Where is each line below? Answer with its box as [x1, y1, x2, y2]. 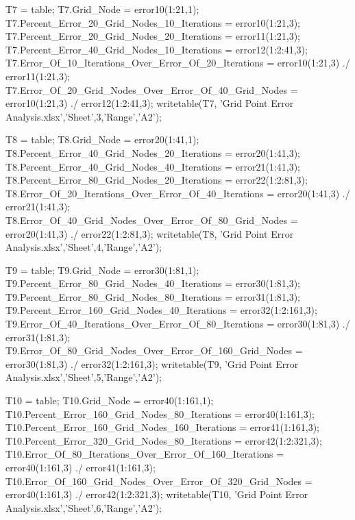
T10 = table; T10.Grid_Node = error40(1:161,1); [5, 393, 214, 408]
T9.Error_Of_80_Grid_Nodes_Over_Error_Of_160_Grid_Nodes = [5, 343, 303, 358]
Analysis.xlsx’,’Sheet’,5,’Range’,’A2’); [5, 370, 162, 384]
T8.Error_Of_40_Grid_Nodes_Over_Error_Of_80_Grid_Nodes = [5, 212, 298, 227]
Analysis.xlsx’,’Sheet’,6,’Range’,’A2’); [5, 500, 162, 515]
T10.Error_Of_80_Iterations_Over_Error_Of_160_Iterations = [5, 447, 284, 461]
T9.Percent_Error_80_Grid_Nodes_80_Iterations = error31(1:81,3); [5, 289, 300, 304]
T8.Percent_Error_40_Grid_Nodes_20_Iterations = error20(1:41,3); [5, 145, 300, 160]
